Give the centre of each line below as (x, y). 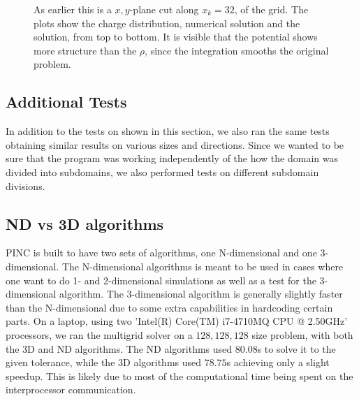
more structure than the (85, 50)
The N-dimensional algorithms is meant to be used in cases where (203, 266)
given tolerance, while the (60, 362)
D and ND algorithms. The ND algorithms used (130, 348)
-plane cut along (164, 9)
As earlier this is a (73, 9)
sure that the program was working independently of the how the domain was (172, 158)
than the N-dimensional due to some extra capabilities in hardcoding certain (169, 307)
